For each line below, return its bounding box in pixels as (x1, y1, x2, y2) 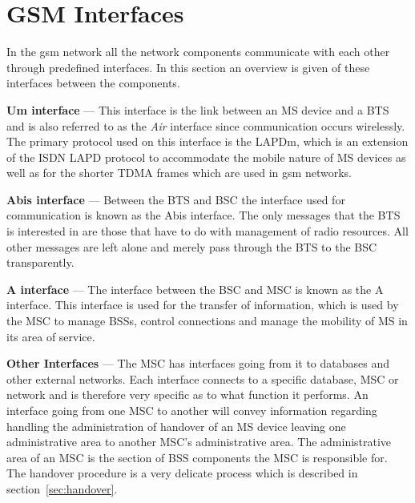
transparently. (6, 254, 75, 271)
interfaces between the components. (6, 74, 180, 91)
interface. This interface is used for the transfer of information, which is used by (6, 296, 399, 313)
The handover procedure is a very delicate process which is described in (6, 465, 358, 481)
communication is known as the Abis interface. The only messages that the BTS (6, 207, 401, 223)
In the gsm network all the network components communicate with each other (6, 43, 390, 60)
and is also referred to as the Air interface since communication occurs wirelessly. (6, 117, 405, 134)
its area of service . (6, 328, 95, 344)
